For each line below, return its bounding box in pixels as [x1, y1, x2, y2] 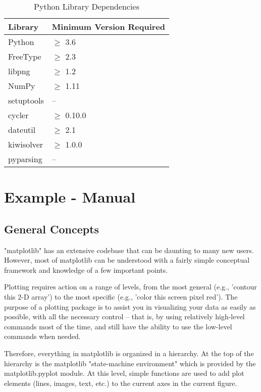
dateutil [8, 124, 36, 135]
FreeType [8, 51, 41, 62]
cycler [8, 109, 29, 121]
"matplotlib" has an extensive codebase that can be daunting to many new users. [4, 244, 254, 255]
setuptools [8, 94, 44, 106]
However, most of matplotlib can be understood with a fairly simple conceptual [4, 255, 250, 265]
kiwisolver [8, 138, 43, 150]
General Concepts [4, 221, 99, 236]
